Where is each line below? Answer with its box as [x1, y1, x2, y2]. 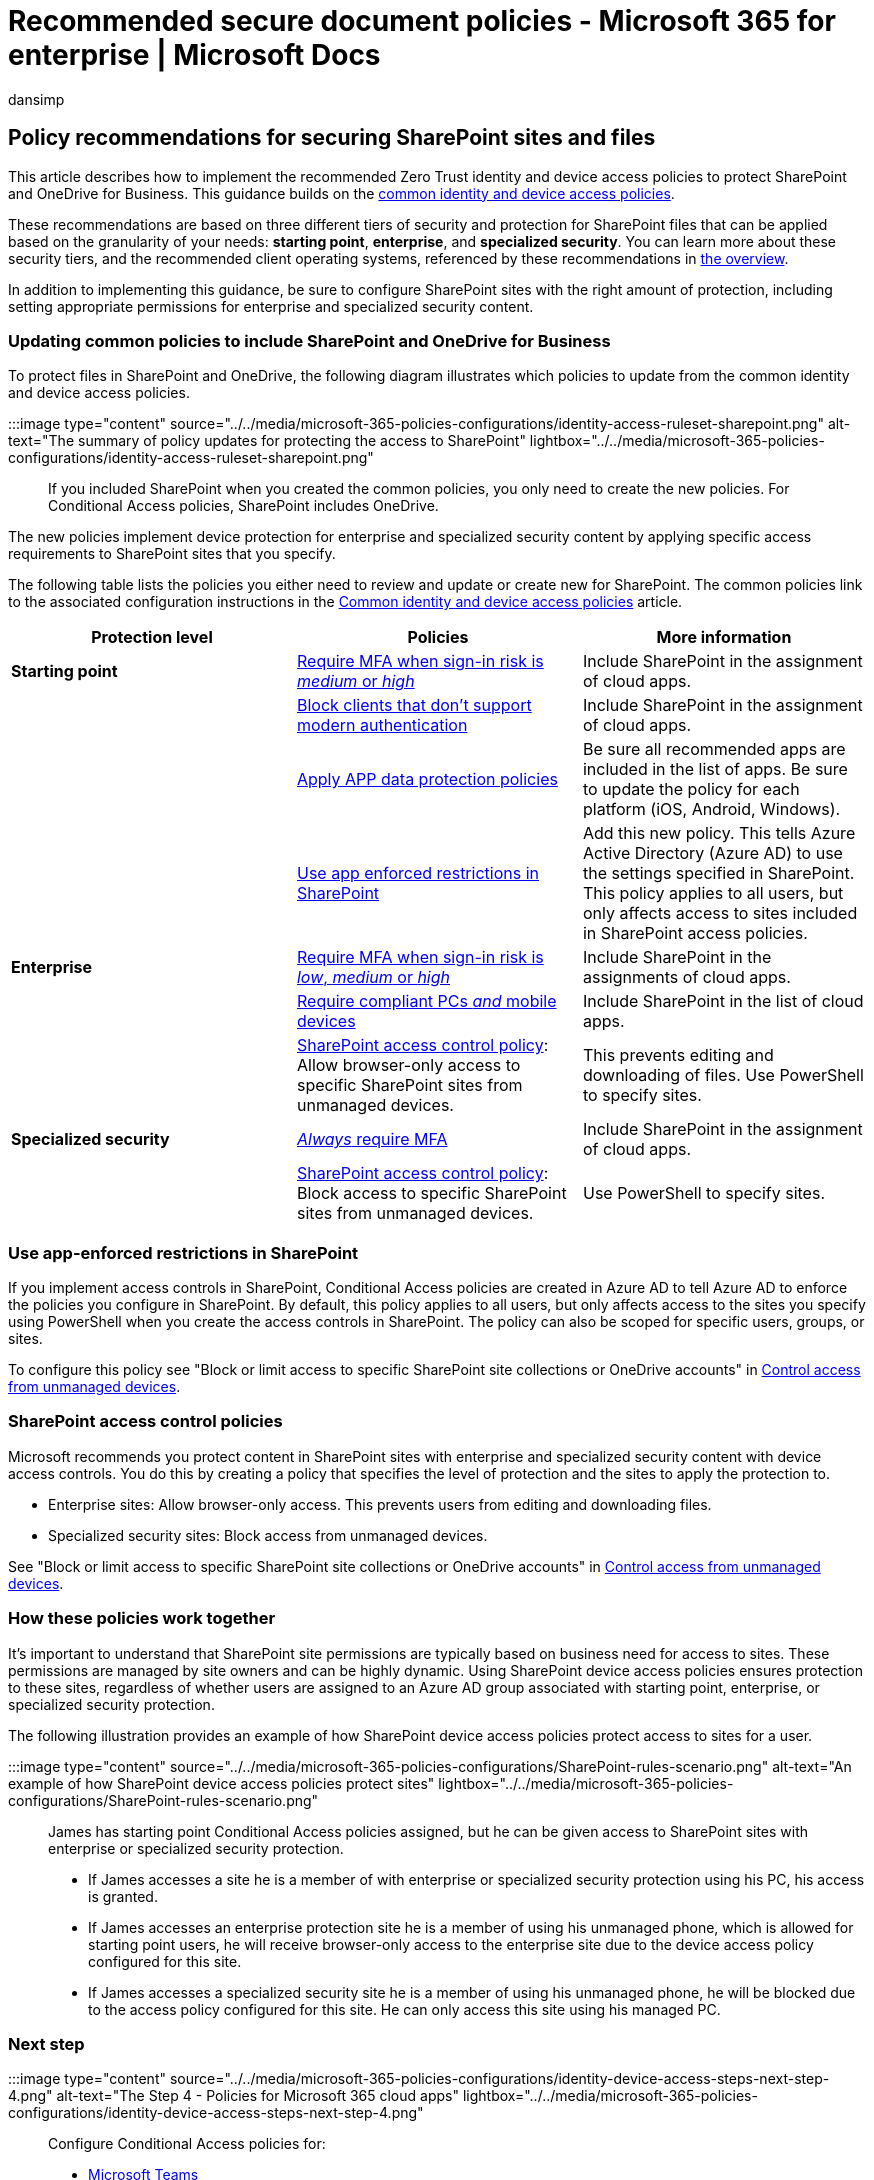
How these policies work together [8, 1608, 276, 1629]
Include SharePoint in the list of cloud [582, 991, 864, 1012]
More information [656, 627, 792, 648]
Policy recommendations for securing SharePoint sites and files [8, 125, 656, 151]
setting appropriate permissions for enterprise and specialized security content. [8, 297, 534, 315]
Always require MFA [296, 1129, 448, 1150]
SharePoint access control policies [8, 1411, 283, 1432]
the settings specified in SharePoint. [582, 863, 855, 884]
